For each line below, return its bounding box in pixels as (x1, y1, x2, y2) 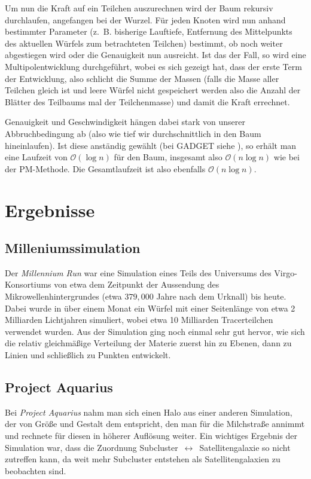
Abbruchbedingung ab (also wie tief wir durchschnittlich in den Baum (5, 127, 261, 139)
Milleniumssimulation (5, 239, 141, 257)
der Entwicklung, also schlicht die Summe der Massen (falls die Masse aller (5, 72, 279, 84)
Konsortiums (5, 278, 51, 291)
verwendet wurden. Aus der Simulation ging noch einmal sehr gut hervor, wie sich (5, 325, 305, 337)
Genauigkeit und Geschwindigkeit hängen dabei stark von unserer (5, 115, 245, 128)
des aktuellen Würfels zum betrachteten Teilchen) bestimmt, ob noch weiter (5, 36, 283, 49)
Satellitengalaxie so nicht (199, 441, 291, 453)
